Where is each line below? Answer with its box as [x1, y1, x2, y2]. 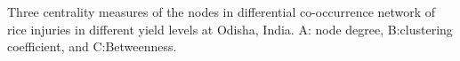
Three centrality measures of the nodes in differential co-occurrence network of [7, 3, 436, 20]
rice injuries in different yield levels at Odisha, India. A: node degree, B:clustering [7, 19, 453, 38]
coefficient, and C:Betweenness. [7, 37, 177, 56]
